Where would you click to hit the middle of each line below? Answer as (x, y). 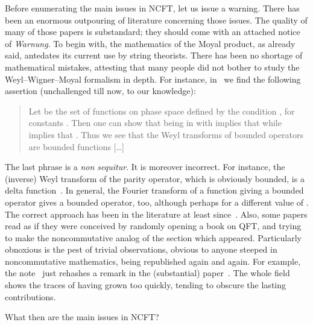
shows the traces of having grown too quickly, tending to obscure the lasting (146, 285)
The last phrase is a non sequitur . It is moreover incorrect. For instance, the (145, 167)
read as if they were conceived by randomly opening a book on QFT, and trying (153, 226)
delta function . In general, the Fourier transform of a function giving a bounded (154, 190)
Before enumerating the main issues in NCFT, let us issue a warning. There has (152, 8)
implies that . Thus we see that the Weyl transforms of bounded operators (166, 134)
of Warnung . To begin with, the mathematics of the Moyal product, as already (150, 43)
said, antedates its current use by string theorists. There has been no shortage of (154, 55)
